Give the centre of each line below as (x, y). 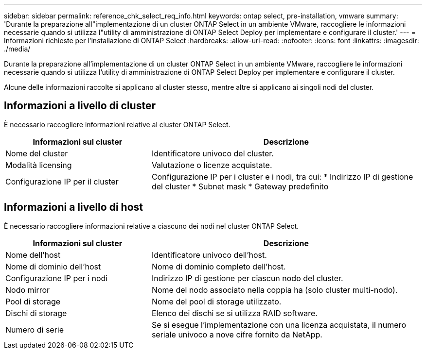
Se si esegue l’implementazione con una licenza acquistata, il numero (279, 325)
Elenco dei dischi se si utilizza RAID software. (234, 313)
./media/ (17, 49)
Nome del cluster (37, 153)
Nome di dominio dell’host (53, 266)
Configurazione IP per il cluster (62, 181)
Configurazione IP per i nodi (57, 278)
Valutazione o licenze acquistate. (212, 165)
